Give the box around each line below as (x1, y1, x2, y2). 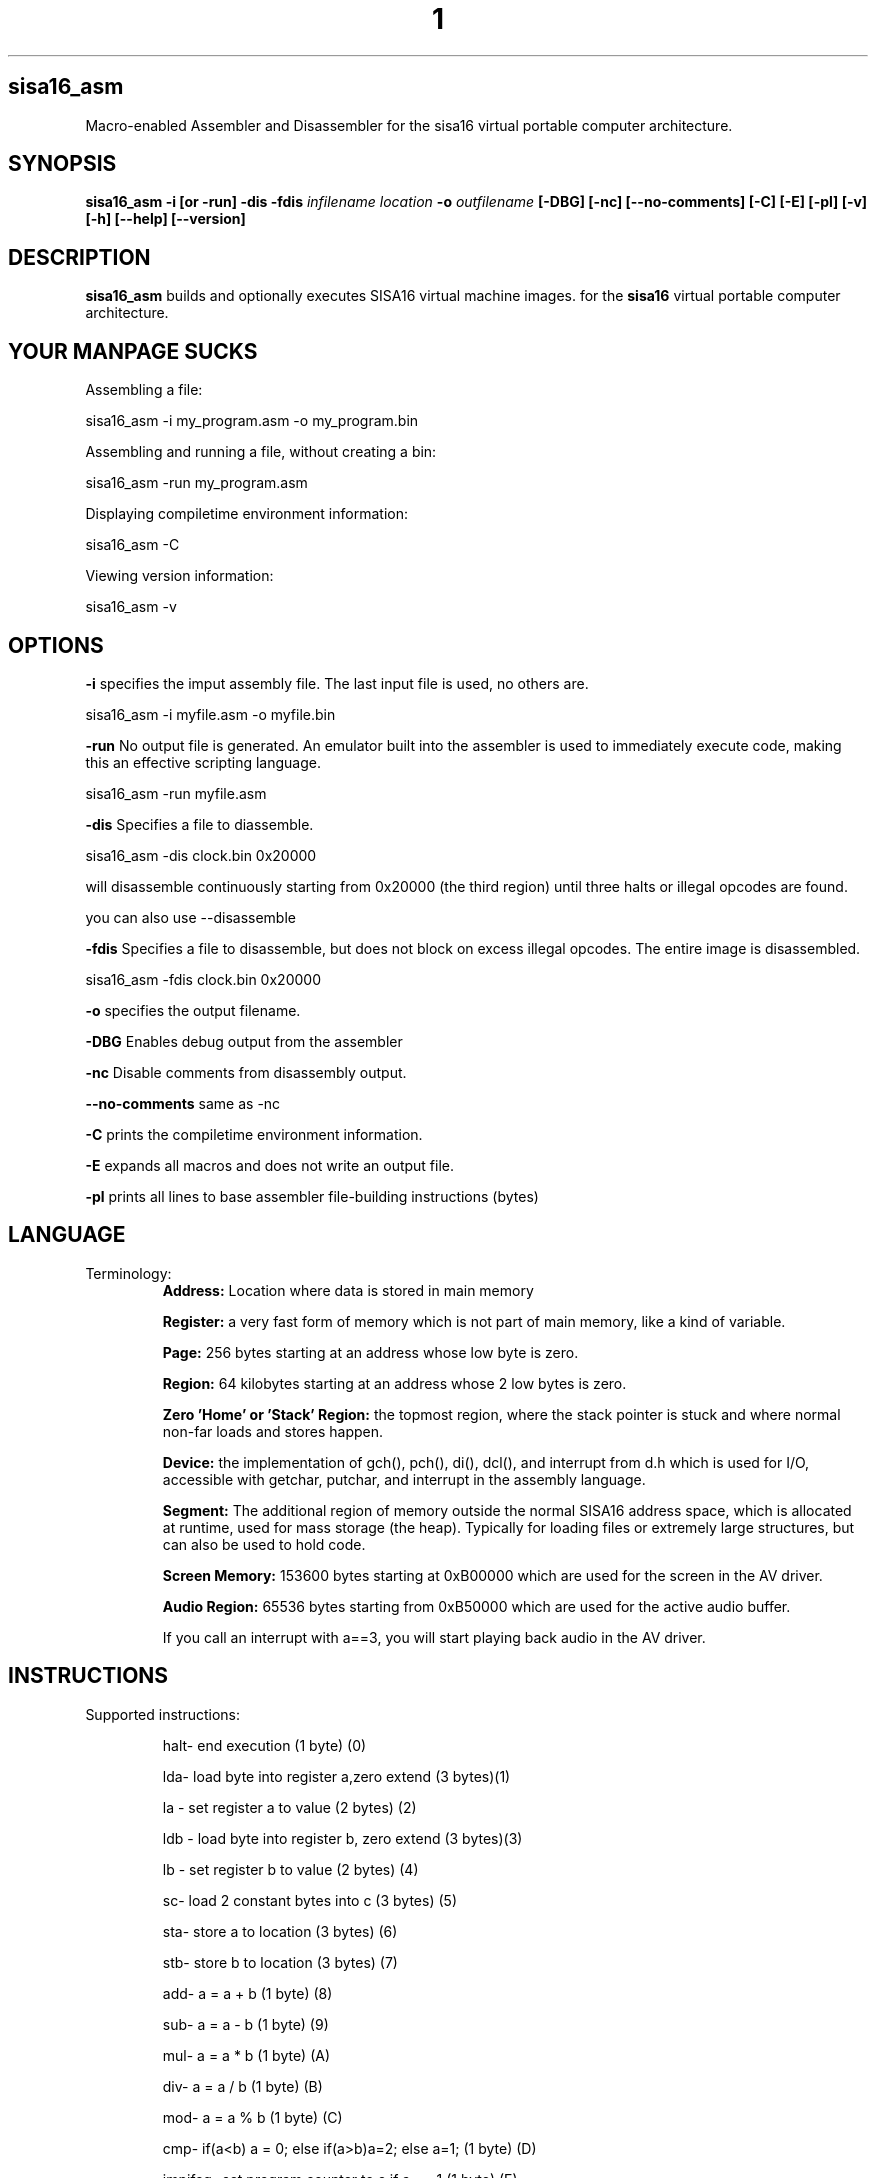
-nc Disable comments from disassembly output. (85, 1063, 407, 1081)
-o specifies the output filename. (85, 1001, 301, 1019)
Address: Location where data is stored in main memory (162, 1281, 534, 1299)
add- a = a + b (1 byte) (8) (162, 1984, 333, 2002)
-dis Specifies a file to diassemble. (85, 815, 314, 833)
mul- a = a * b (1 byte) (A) (162, 2046, 330, 2064)
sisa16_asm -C (85, 536, 180, 554)
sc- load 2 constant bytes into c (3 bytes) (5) (162, 1891, 457, 1909)
